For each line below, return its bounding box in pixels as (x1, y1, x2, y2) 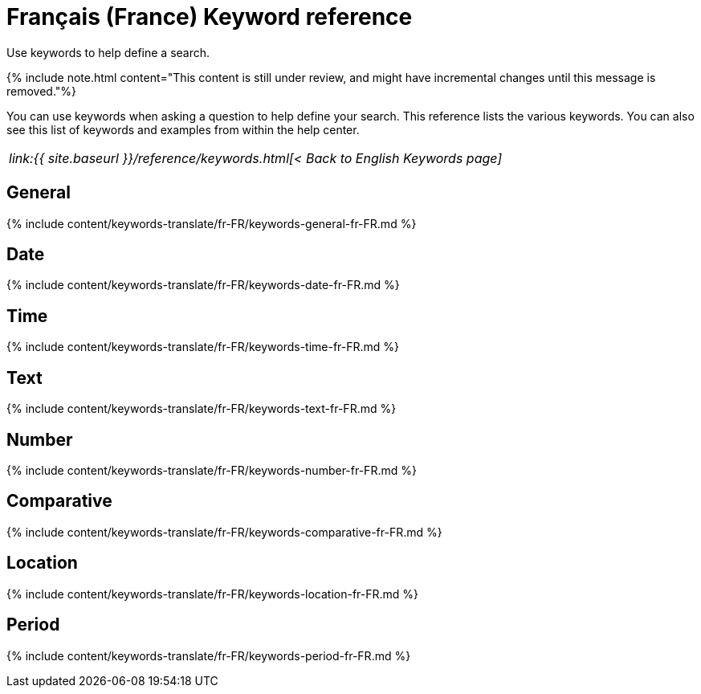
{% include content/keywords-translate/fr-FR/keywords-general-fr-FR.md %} (6, 216, 417, 231)
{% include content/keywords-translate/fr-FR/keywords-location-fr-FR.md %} (6, 586, 419, 601)
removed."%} (6, 84, 77, 98)
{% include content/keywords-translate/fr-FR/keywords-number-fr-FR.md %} (6, 463, 417, 477)
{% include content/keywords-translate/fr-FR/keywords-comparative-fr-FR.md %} (6, 525, 442, 539)
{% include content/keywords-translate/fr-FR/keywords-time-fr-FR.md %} (6, 340, 400, 354)
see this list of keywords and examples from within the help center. (6, 122, 360, 137)
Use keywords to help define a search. (6, 45, 210, 59)
